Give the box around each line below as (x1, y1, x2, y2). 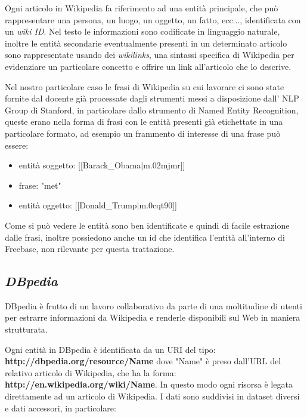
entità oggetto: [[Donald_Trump (18, 199, 137, 211)
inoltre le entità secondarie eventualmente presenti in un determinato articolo (5, 36, 287, 49)
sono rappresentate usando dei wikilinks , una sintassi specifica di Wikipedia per (5, 48, 294, 61)
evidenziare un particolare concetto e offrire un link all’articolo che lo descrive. (5, 60, 292, 72)
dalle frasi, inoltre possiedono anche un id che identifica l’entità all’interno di (5, 230, 285, 243)
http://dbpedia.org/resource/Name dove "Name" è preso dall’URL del (5, 355, 281, 367)
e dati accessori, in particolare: (5, 401, 116, 414)
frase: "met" (18, 179, 61, 191)
